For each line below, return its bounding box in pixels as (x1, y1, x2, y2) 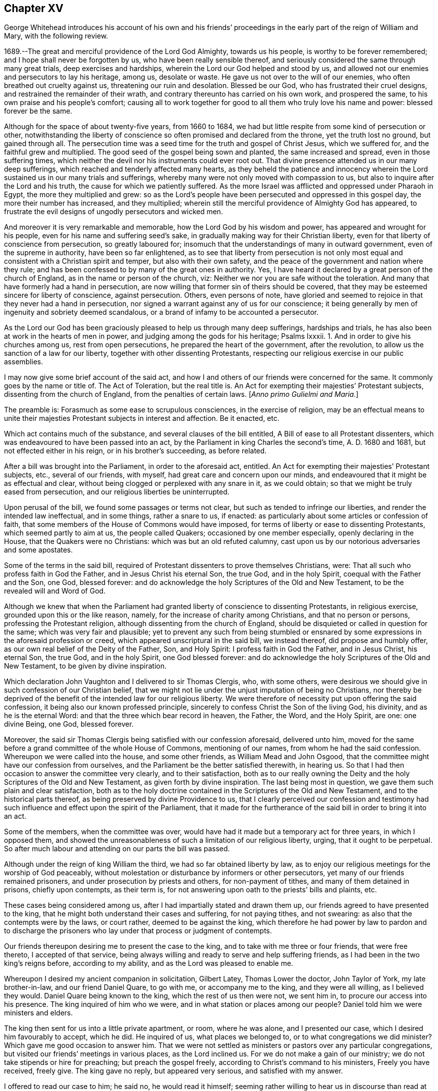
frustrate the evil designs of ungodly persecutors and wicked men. (4, 207, 223, 216)
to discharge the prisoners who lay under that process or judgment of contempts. (4, 926, 272, 935)
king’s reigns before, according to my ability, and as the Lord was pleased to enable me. (4, 959, 293, 968)
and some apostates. (4, 545, 73, 555)
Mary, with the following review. (4, 32, 108, 41)
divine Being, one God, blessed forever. (4, 720, 134, 729)
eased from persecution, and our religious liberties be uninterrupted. (4, 487, 229, 496)
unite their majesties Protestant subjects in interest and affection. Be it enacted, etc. (4, 414, 279, 423)
